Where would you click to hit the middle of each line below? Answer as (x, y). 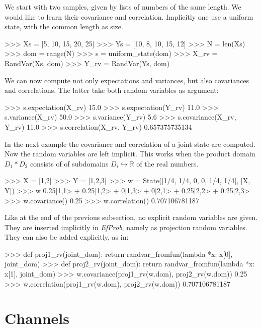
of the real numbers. (167, 163)
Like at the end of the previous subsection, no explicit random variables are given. (131, 217)
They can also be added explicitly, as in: (67, 237)
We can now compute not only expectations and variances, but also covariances (127, 80)
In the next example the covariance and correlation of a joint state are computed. (130, 144)
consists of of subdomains (69, 163)
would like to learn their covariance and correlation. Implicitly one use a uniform (129, 16)
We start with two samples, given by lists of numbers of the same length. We (123, 7)
